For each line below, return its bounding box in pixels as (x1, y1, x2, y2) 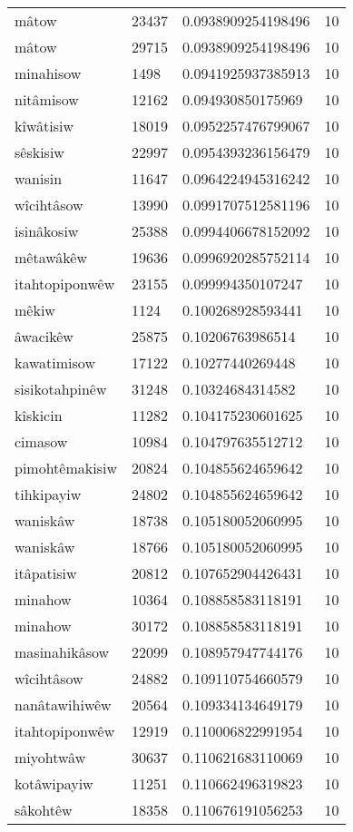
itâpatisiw (15, 563, 77, 583)
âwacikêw (15, 326, 74, 347)
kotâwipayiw (15, 773, 93, 794)
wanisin (15, 168, 63, 189)
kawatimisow (15, 352, 95, 373)
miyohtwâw (15, 747, 86, 768)
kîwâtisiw (15, 115, 74, 136)
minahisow (15, 63, 82, 83)
